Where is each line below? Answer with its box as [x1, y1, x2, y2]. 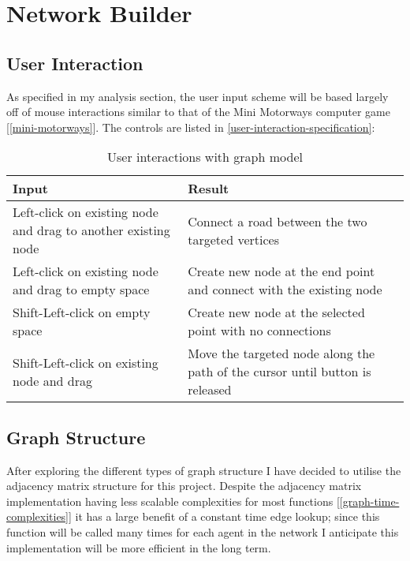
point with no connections [188, 321, 331, 340]
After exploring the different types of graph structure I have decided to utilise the [6, 462, 401, 478]
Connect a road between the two [188, 211, 367, 230]
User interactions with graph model [107, 148, 303, 166]
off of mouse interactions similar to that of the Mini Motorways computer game [6, 103, 390, 120]
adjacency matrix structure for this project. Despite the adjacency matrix [6, 477, 362, 494]
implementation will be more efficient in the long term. [6, 539, 271, 555]
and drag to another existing [13, 221, 170, 240]
